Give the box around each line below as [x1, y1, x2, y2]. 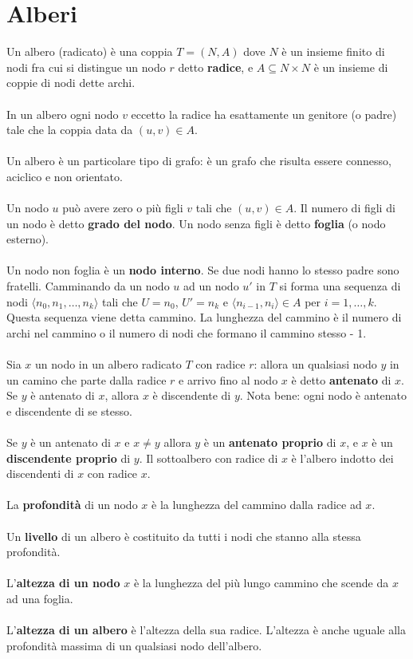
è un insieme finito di [281, 43, 385, 60]
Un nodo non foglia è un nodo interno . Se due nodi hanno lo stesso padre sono [6, 262, 399, 278]
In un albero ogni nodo [6, 105, 119, 122]
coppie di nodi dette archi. [6, 74, 136, 91]
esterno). [6, 231, 49, 247]
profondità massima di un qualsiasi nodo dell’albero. [6, 637, 262, 653]
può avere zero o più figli [62, 199, 183, 216]
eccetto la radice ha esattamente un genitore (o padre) [131, 105, 397, 122]
